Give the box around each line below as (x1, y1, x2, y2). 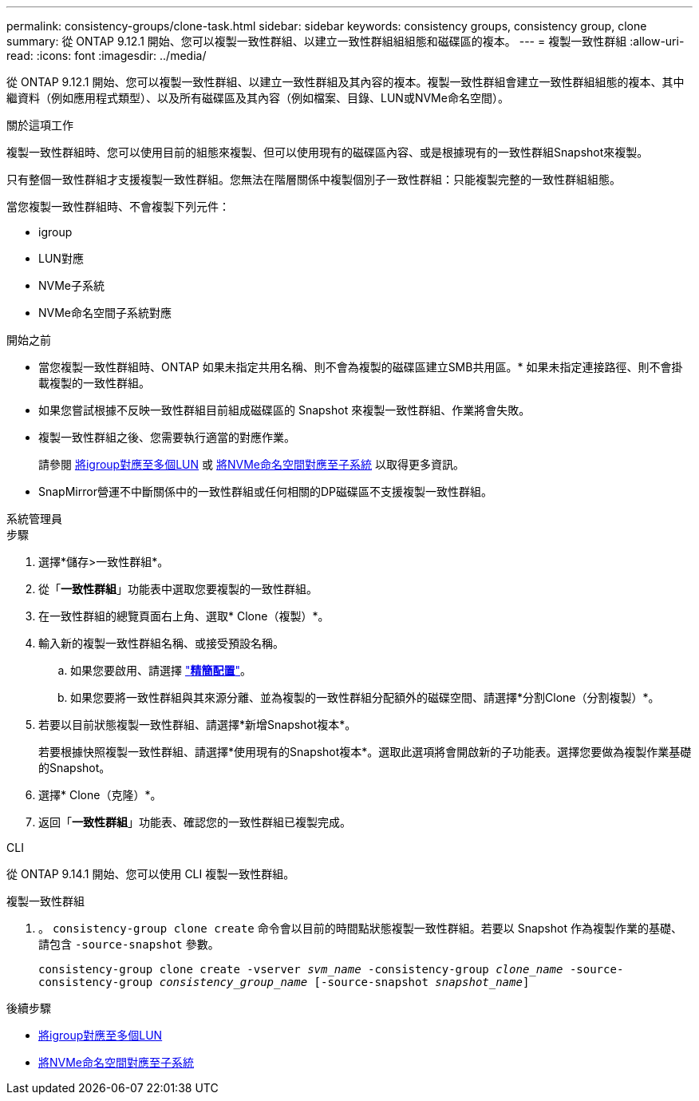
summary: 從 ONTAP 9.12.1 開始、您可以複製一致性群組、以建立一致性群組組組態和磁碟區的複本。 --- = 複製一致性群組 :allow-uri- (6, 34, 685, 48)
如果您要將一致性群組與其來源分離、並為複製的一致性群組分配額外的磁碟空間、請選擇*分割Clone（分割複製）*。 (70, 691, 660, 704)
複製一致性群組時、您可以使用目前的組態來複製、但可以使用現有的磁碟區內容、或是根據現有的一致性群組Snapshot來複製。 (6, 145, 649, 159)
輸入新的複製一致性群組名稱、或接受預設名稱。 (38, 636, 284, 650)
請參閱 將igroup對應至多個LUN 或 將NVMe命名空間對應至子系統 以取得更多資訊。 (38, 457, 464, 471)
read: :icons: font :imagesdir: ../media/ (6, 49, 207, 62)
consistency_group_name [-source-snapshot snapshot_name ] (159, 976, 530, 988)
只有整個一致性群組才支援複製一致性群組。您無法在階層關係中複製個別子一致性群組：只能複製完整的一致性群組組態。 (6, 172, 621, 186)
